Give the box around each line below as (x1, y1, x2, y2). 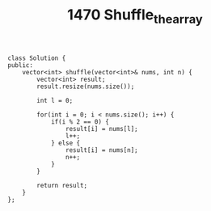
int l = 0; (36, 96, 74, 104)
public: (7, 61, 34, 70)
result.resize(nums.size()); (36, 82, 135, 91)
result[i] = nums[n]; (65, 146, 138, 154)
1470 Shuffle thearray (67, 6, 203, 27)
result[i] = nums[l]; (65, 124, 138, 133)
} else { (50, 139, 81, 147)
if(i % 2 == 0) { (50, 117, 110, 126)
